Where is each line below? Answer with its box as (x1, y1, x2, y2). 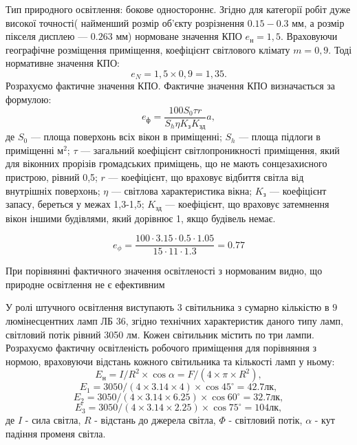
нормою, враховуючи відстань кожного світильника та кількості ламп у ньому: (6, 354, 335, 368)
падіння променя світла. (6, 426, 106, 440)
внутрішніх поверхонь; (6, 183, 100, 197)
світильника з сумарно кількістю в (185, 300, 329, 314)
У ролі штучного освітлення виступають (6, 300, 175, 314)
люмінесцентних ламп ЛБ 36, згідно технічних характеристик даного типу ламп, (6, 313, 343, 327)
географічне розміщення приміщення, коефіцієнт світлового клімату (6, 42, 290, 56)
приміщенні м (6, 142, 64, 157)
